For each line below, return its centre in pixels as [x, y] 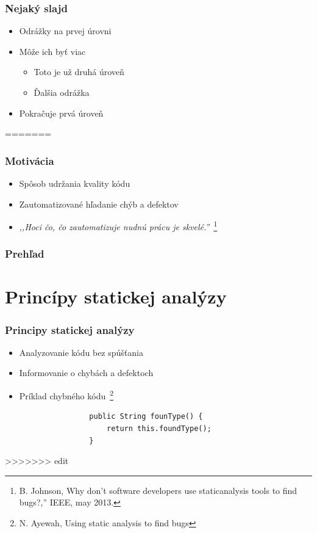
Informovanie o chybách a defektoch [86, 373]
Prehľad [25, 254]
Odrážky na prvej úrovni [65, 31]
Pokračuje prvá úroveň [61, 113]
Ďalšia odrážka [62, 92]
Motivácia [30, 160]
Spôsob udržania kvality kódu [75, 183]
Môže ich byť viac [52, 51]
